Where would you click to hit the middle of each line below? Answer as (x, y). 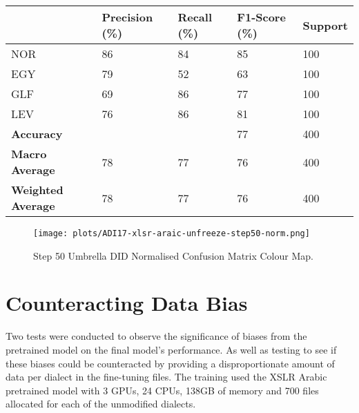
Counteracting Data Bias (127, 303)
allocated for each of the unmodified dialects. (101, 404)
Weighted (37, 190)
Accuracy (37, 134)
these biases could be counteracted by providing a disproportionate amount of (170, 363)
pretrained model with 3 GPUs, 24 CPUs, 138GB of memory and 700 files (162, 390)
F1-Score (261, 17)
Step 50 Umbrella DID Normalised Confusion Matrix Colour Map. (173, 255)
